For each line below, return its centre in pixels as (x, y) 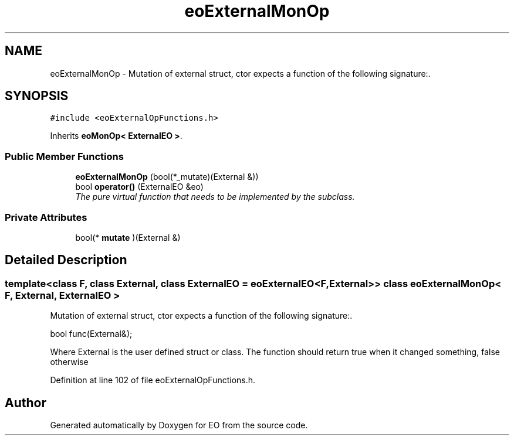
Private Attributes (46, 217)
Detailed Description (66, 260)
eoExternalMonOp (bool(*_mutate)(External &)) (167, 177)
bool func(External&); (91, 334)
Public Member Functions (64, 156)
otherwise (69, 362)
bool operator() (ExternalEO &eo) (139, 187)
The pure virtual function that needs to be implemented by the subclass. (215, 197)
